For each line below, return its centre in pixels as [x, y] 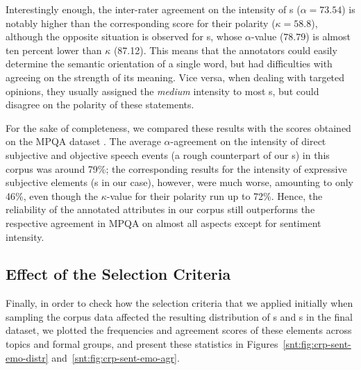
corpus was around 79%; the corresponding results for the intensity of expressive [176, 168]
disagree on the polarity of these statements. [100, 104]
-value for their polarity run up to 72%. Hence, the [215, 195]
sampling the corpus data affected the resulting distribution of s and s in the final [179, 316]
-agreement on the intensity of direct [248, 141]
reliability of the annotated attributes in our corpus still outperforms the [160, 209]
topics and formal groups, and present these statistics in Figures [142, 344]
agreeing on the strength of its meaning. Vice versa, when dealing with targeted [175, 77]
